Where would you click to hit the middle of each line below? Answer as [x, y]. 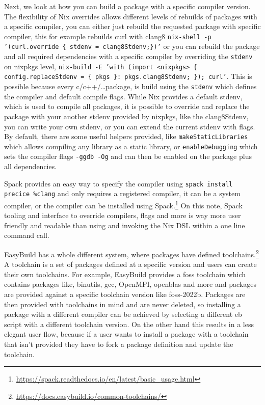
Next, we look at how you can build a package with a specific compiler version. [127, 6]
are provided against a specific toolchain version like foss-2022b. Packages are [125, 294]
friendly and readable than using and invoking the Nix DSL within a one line [125, 225]
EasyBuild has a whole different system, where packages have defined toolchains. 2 [131, 253]
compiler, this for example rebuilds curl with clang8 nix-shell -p [108, 36]
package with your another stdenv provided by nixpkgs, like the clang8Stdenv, [126, 116]
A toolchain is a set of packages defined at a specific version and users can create [130, 264]
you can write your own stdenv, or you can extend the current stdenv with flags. [130, 126]
